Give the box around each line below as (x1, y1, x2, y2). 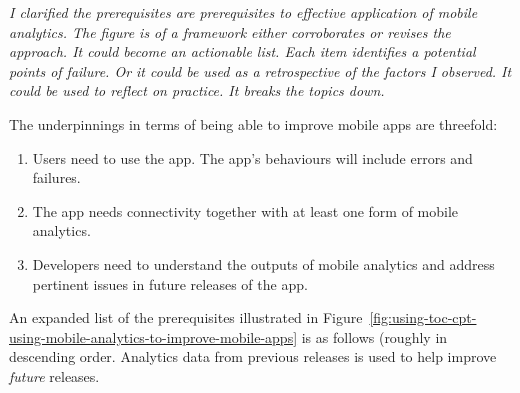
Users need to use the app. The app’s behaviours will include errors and (32, 147, 473, 168)
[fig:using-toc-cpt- (369, 307, 477, 328)
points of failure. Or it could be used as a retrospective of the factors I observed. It (9, 60, 512, 81)
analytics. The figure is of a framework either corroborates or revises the (9, 21, 451, 42)
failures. (32, 167, 81, 188)
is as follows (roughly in (301, 326, 448, 347)
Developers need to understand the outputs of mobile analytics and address (32, 253, 495, 274)
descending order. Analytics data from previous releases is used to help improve (9, 346, 497, 367)
